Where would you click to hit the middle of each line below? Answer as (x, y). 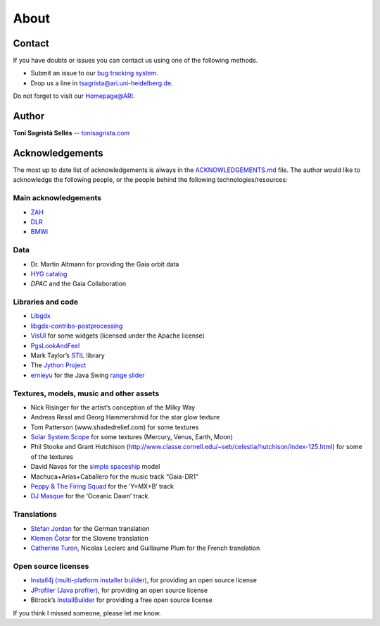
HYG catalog (49, 274)
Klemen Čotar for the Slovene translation (90, 538)
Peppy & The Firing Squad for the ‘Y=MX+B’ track (102, 486)
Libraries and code (46, 302)
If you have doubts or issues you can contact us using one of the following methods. (135, 61)
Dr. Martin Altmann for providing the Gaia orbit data (105, 264)
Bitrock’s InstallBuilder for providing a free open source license (121, 600)
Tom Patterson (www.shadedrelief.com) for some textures (115, 427)
